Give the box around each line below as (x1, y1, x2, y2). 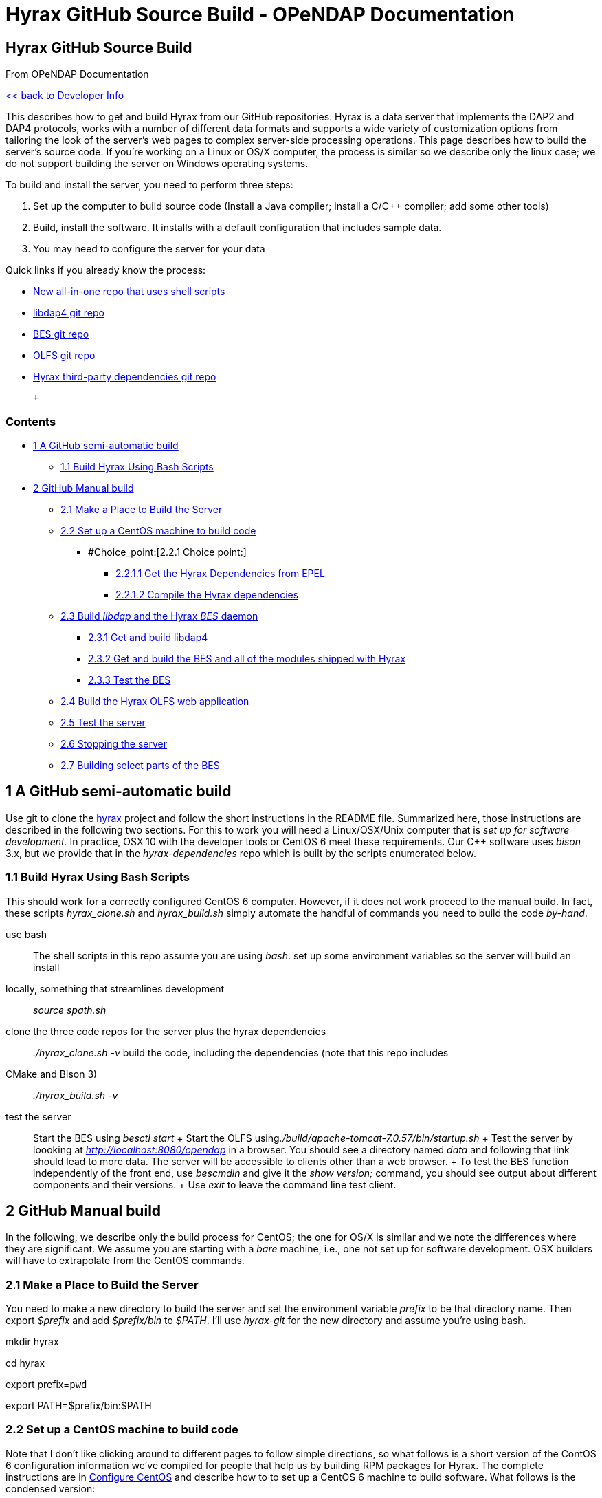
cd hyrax (5, 1357, 45, 1369)
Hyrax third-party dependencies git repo (33, 371, 216, 383)
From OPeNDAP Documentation (5, 68, 149, 80)
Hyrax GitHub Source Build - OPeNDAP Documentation (5, 3, 515, 26)
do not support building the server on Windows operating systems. (5, 158, 309, 170)
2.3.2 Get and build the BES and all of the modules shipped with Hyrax (88, 652, 406, 664)
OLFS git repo (33, 349, 96, 362)
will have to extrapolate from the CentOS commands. (5, 1255, 245, 1267)
